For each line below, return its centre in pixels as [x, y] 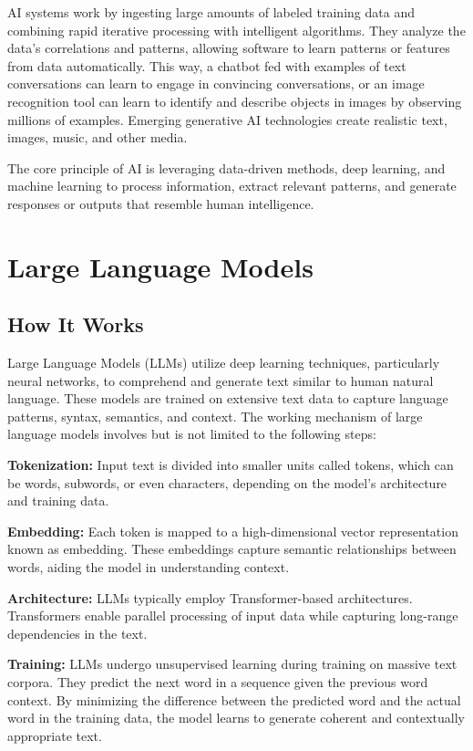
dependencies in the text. [77, 633]
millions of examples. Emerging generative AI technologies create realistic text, [227, 119]
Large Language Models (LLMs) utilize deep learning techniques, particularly [224, 363]
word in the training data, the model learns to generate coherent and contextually [236, 718]
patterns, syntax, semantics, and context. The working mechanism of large [215, 416]
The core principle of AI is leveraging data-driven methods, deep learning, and [226, 167]
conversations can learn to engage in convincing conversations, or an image [216, 83]
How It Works [76, 324]
